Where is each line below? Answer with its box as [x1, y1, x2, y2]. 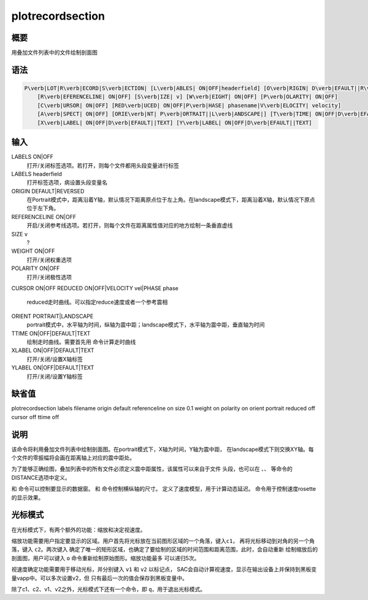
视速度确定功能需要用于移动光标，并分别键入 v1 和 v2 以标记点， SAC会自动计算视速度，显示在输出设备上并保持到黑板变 [11, 566, 317, 573]
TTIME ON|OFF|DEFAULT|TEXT [11, 329, 91, 337]
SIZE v [11, 230, 28, 237]
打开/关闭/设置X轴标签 [26, 355, 83, 363]
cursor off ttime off [11, 413, 59, 420]
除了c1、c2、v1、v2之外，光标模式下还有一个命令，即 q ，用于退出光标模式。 [11, 585, 206, 593]
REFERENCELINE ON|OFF [11, 213, 77, 220]
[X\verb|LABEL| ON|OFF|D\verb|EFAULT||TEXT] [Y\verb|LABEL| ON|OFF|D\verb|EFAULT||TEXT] [37, 119, 312, 126]
